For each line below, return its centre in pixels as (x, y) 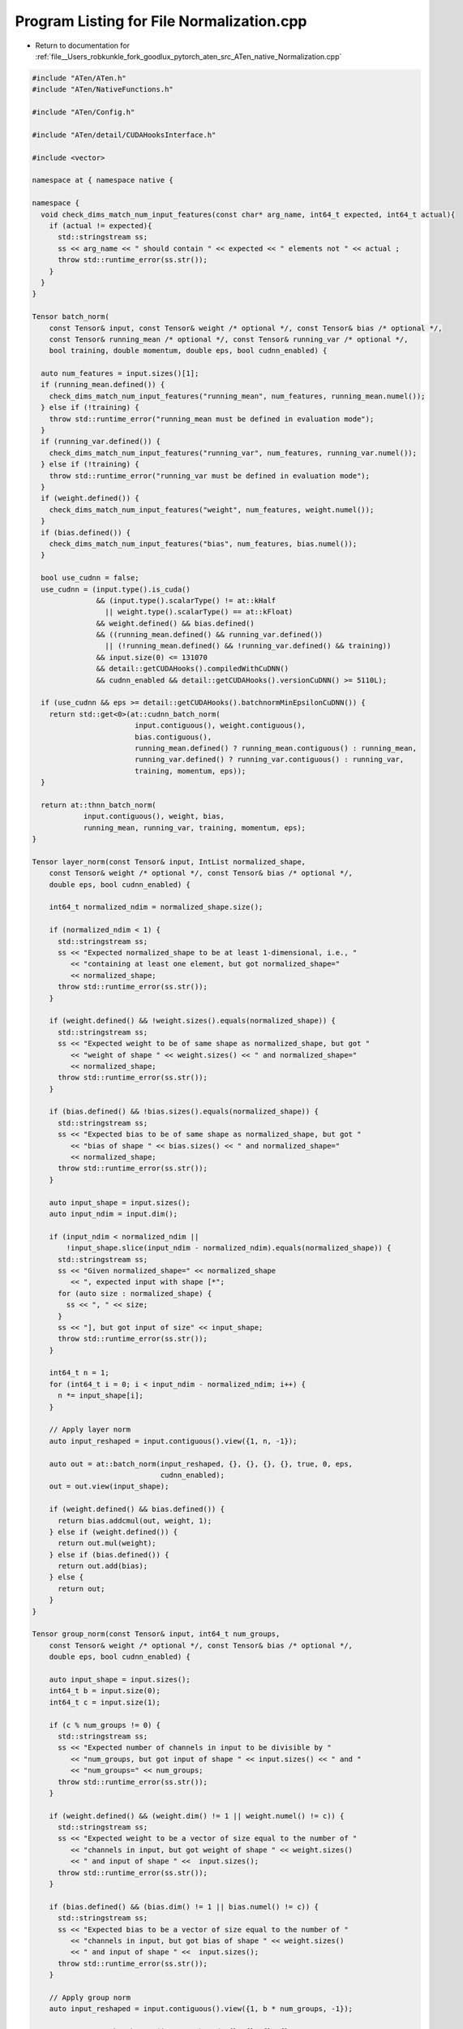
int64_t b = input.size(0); (105, 1691)
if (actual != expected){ (101, 226)
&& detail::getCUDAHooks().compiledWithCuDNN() (193, 669)
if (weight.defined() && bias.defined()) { (137, 1509)
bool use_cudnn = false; (90, 578)
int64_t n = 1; (79, 1373)
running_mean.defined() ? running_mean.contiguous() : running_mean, (276, 748)
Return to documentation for (82, 45)
